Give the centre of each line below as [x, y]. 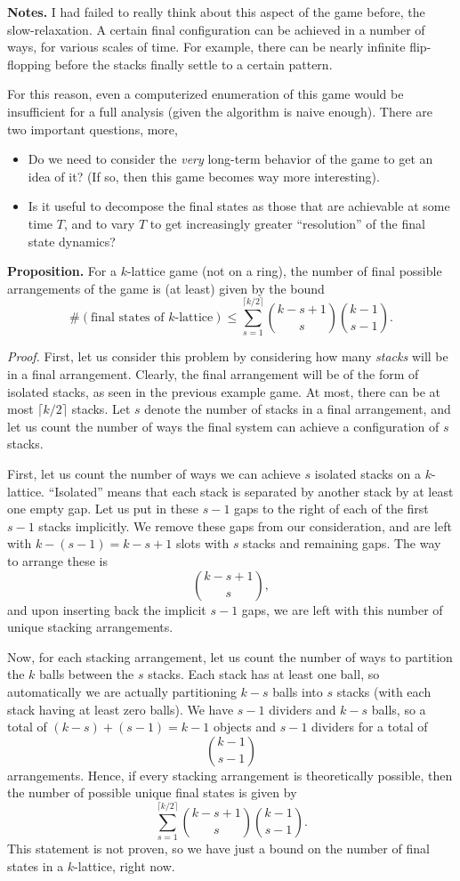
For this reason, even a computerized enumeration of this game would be [206, 94]
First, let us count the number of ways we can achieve [154, 473]
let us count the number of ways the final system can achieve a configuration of [223, 426]
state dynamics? [72, 241]
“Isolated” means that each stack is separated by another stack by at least [251, 491]
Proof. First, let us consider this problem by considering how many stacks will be [228, 356]
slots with [202, 543]
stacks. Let [101, 409]
